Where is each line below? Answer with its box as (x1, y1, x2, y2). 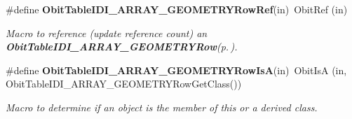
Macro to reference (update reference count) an (6, 25, 208, 40)
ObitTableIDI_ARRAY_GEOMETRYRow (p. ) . (6, 39, 238, 54)
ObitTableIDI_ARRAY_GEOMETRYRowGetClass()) (6, 76, 242, 91)
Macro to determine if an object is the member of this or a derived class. (6, 99, 318, 114)
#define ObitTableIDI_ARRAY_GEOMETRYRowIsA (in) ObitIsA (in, (6, 62, 347, 77)
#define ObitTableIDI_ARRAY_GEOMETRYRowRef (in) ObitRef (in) (6, 2, 348, 16)
